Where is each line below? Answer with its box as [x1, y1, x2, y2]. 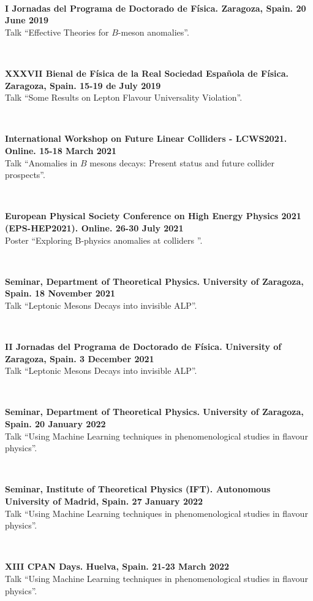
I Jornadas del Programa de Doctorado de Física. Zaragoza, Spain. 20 [5, 1, 306, 14]
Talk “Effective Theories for [5, 25, 109, 38]
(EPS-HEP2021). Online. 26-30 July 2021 [5, 221, 184, 234]
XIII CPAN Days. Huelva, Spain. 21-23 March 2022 [5, 560, 230, 573]
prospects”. [5, 168, 45, 181]
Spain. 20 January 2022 [5, 417, 106, 430]
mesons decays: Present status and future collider [89, 156, 275, 169]
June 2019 [5, 14, 49, 26]
